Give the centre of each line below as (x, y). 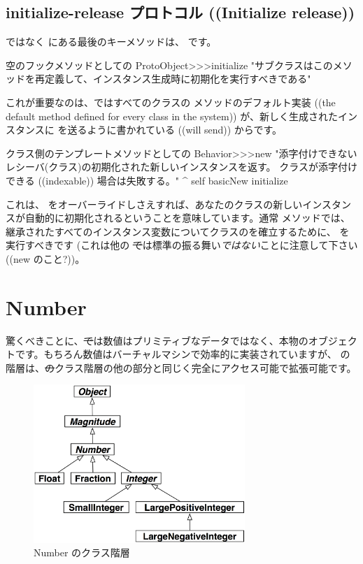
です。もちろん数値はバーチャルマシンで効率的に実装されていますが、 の (183, 354)
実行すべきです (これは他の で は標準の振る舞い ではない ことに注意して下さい (182, 245)
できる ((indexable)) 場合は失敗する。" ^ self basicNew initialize (147, 180)
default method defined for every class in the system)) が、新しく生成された (172, 116)
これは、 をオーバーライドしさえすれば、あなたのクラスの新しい (154, 204)
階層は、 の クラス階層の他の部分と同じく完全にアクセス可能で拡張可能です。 (181, 367)
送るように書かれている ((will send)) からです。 (175, 130)
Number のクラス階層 (82, 552)
